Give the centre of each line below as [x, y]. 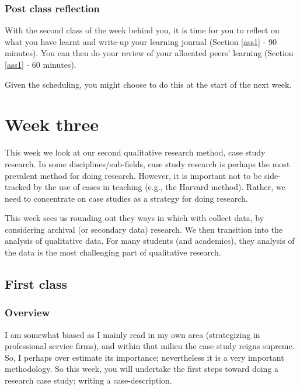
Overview [27, 313]
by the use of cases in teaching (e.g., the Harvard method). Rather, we [159, 187]
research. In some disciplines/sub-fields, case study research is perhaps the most [147, 163]
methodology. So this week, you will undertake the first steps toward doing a [142, 369]
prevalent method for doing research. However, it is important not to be [133, 175]
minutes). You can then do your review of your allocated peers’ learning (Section [149, 53]
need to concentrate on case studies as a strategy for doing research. [126, 198]
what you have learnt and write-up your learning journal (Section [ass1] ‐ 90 [141, 41]
